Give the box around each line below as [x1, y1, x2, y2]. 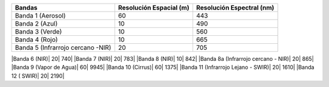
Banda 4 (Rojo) [15, 35, 58, 44]
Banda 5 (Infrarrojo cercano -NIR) [15, 43, 111, 52]
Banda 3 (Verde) [15, 27, 62, 36]
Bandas [15, 4, 38, 12]
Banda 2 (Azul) [15, 19, 58, 27]
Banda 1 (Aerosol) [15, 12, 66, 19]
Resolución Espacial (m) [118, 4, 189, 12]
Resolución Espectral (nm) [196, 4, 274, 12]
